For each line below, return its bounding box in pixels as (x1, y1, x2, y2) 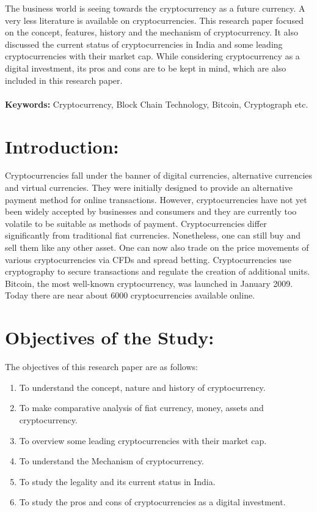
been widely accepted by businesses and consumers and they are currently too (5, 205, 297, 218)
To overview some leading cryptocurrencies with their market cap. (19, 434, 267, 447)
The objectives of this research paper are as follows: (5, 360, 198, 373)
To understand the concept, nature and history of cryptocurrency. (19, 380, 266, 393)
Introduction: (5, 133, 119, 158)
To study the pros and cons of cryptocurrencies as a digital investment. (19, 495, 286, 508)
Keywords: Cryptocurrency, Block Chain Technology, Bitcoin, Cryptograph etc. (5, 97, 308, 110)
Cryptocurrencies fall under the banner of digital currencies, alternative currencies (5, 169, 313, 182)
